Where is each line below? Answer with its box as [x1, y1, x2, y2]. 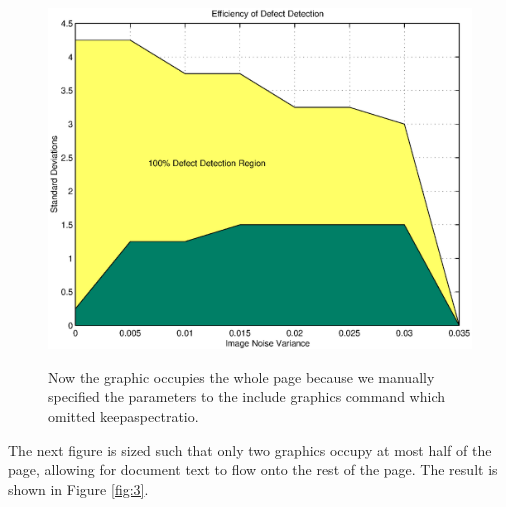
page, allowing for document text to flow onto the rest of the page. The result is [8, 459, 498, 480]
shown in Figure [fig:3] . [8, 478, 149, 499]
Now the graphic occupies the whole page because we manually [48, 366, 435, 387]
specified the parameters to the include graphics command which [48, 386, 445, 407]
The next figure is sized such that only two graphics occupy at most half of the [8, 439, 492, 460]
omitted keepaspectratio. [48, 405, 199, 426]
